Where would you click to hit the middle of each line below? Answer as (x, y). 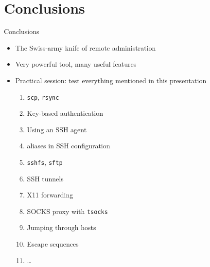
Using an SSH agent (57, 129)
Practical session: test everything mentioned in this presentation (111, 80)
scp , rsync (43, 97)
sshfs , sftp (45, 162)
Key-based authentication (65, 113)
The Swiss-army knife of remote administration (86, 47)
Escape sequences (53, 244)
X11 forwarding (50, 195)
